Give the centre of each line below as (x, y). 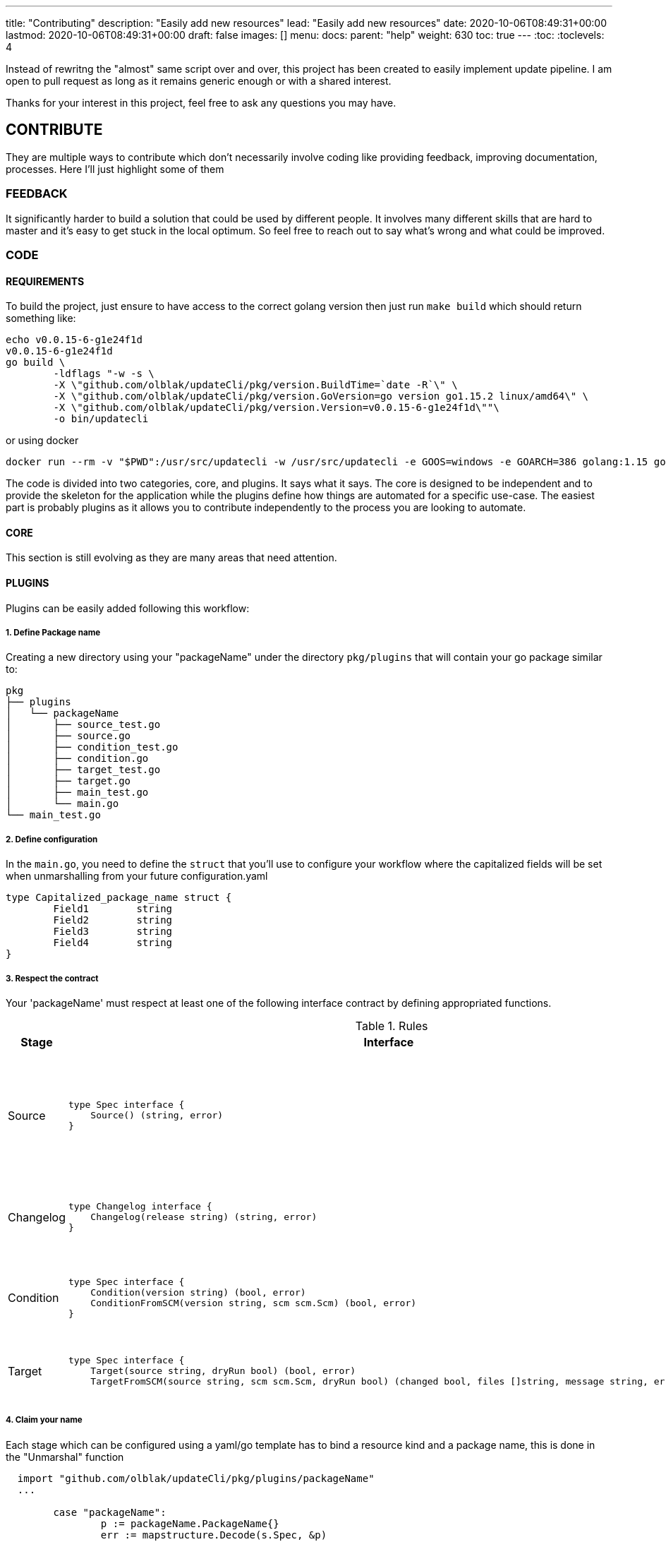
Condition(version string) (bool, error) (198, 1292)
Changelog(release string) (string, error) (204, 1217)
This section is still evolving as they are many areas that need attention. (171, 558)
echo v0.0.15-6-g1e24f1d (74, 340)
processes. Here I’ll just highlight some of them (115, 169)
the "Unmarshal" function (65, 1457)
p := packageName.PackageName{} (190, 1523)
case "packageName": (110, 1512)
